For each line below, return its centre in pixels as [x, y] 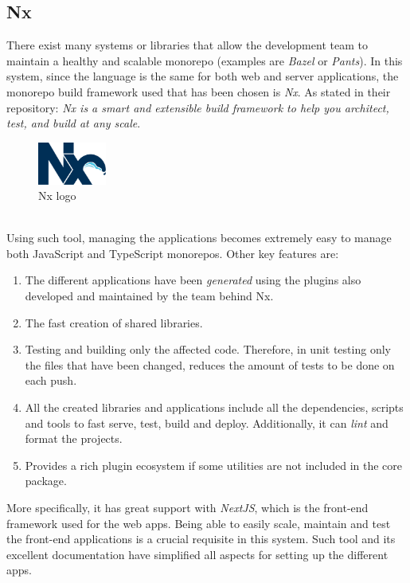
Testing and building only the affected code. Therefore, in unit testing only [208, 349]
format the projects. [74, 438]
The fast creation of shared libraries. [114, 322]
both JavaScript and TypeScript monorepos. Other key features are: [173, 253]
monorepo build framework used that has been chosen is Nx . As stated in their [199, 91]
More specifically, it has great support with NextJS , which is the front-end [187, 507]
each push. [51, 380]
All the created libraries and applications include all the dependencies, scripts [214, 407]
